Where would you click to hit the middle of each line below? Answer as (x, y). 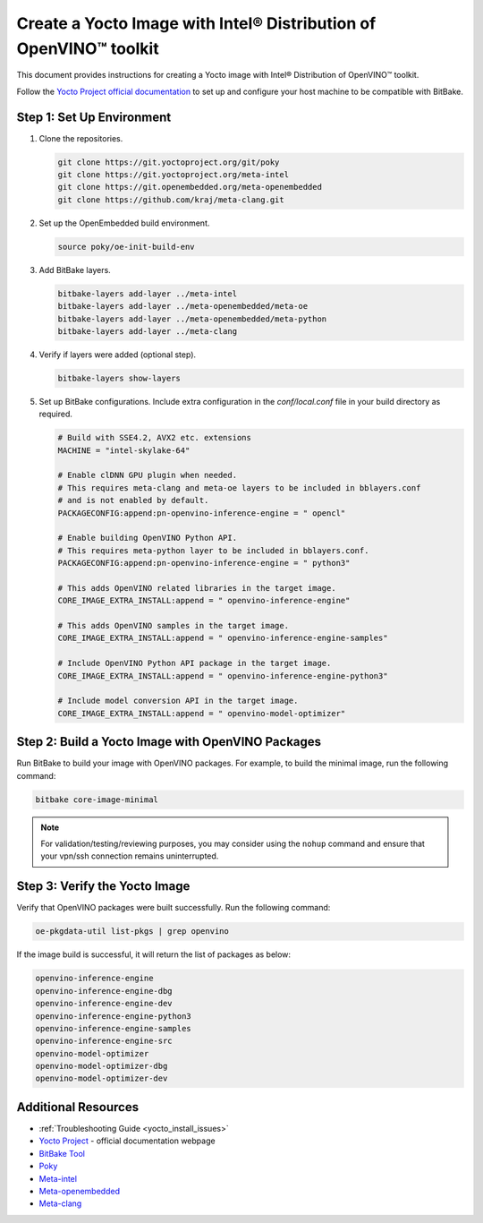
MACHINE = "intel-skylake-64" (124, 450)
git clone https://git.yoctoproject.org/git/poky (169, 162)
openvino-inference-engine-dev (104, 1004)
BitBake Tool (62, 1153)
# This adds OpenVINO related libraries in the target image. (197, 588)
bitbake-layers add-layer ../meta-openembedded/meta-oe (183, 306)
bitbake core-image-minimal (97, 800)
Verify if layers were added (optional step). (118, 355)
